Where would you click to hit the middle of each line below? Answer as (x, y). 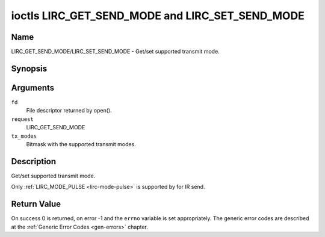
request (23, 119)
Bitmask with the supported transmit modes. (81, 144)
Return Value (36, 204)
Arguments (33, 88)
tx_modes (24, 136)
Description (34, 162)
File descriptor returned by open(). (69, 111)
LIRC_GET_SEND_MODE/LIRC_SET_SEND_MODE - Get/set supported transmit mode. (115, 52)
